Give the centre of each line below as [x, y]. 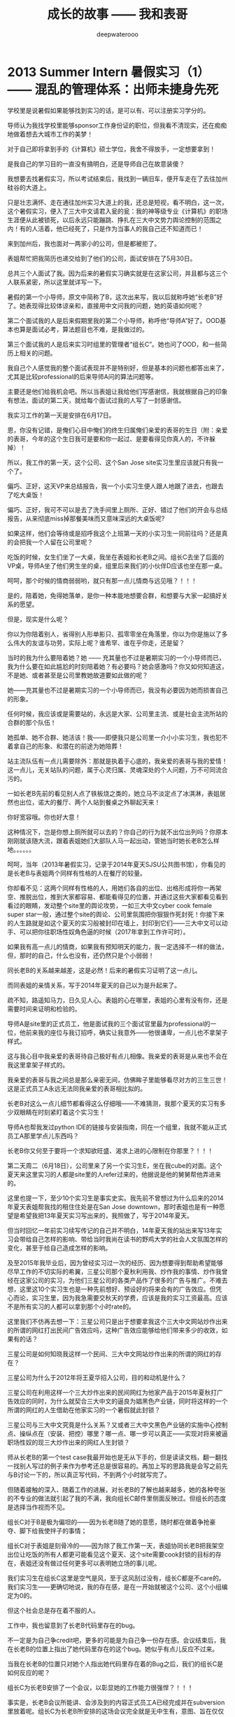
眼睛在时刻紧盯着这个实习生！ [62, 1112]
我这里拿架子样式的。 [38, 1065]
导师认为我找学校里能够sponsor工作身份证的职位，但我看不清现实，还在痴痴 [117, 125]
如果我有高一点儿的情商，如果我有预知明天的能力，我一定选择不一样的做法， [117, 946]
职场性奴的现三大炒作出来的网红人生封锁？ [69, 1442]
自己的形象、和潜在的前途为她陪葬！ [71, 746]
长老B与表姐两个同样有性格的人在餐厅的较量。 [80, 873]
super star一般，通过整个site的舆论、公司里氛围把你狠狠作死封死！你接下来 [116, 914]
